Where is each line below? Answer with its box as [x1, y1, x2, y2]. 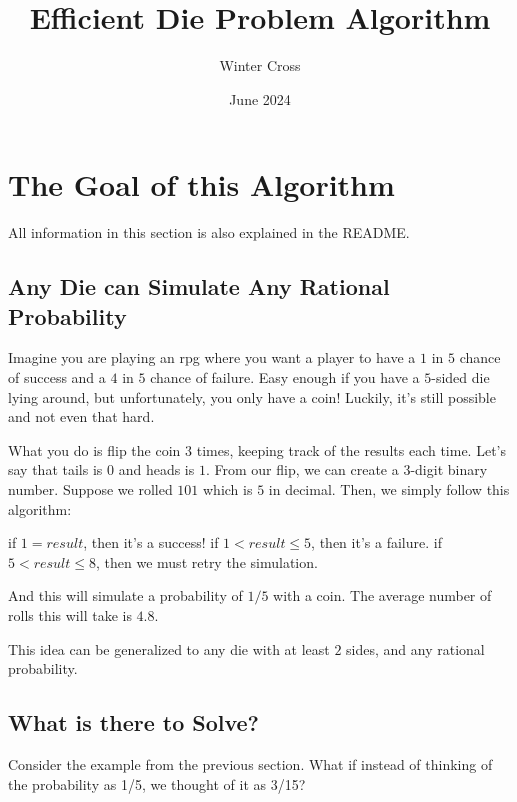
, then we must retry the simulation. [96, 551, 318, 572]
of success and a [8, 367, 106, 388]
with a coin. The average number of [273, 585, 492, 606]
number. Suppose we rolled [8, 479, 173, 499]
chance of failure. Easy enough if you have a [150, 367, 420, 388]
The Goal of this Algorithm [8, 164, 395, 205]
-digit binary [410, 459, 488, 480]
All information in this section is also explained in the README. [8, 222, 410, 243]
